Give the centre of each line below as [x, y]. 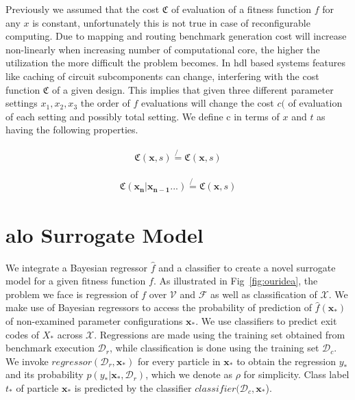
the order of [105, 103]
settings [22, 103]
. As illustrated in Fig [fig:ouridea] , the [235, 281]
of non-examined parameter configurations [94, 320]
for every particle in [179, 361]
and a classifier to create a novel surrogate [247, 267]
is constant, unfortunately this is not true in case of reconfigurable [171, 22]
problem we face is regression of [72, 294]
